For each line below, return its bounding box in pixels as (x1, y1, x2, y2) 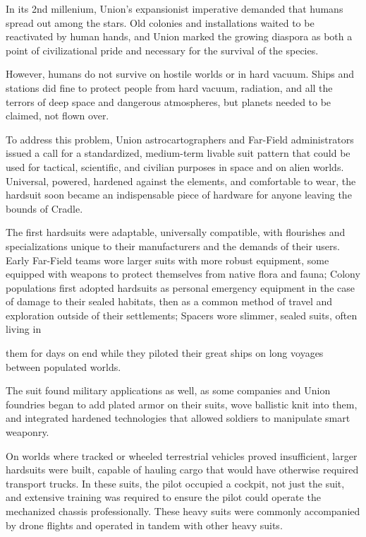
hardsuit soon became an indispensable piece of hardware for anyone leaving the (6, 187, 352, 202)
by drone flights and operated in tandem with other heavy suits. (6, 517, 283, 532)
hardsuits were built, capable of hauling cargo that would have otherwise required (6, 462, 359, 477)
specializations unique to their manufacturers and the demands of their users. (6, 238, 340, 253)
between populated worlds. (6, 359, 121, 374)
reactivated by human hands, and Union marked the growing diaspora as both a (6, 29, 353, 44)
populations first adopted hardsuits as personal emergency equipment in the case (6, 280, 355, 295)
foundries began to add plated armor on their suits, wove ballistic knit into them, (6, 396, 358, 411)
